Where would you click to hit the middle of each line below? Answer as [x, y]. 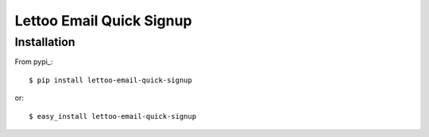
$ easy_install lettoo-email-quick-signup [113, 116]
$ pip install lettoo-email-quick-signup [110, 80]
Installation [45, 42]
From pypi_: [34, 62]
